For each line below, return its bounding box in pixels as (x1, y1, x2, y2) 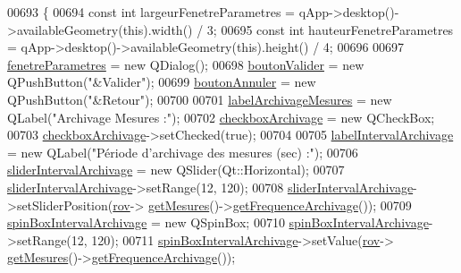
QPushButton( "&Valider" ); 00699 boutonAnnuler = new (7, 73, 316, 91)
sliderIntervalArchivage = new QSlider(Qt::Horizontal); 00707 (7, 160, 345, 179)
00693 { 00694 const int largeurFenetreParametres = (7, 3, 295, 21)
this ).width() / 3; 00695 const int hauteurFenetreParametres (122, 20, 454, 38)
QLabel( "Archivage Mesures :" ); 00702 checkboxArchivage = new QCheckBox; (7, 107, 435, 126)
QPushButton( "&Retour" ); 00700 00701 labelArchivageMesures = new (7, 90, 392, 108)
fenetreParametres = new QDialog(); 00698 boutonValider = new (7, 55, 365, 73)
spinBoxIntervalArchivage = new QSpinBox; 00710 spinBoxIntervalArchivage (7, 213, 429, 232)
